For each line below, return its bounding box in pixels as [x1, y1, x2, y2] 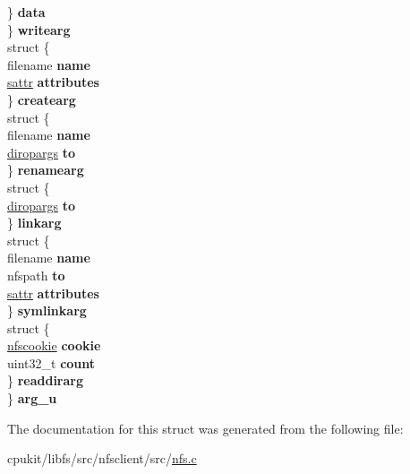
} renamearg [7, 160, 84, 179]
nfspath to [7, 265, 65, 284]
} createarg [7, 90, 76, 108]
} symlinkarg [7, 301, 87, 320]
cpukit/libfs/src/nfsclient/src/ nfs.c [7, 449, 197, 468]
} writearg [7, 20, 71, 39]
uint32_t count [7, 353, 96, 372]
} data [7, 3, 46, 21]
